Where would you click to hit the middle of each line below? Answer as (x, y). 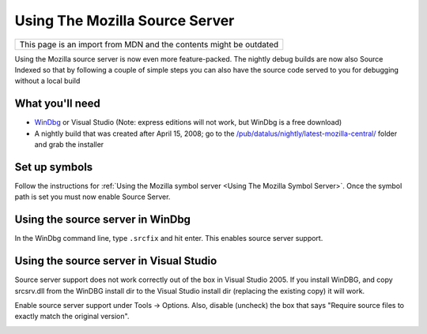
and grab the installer (69, 144)
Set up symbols (54, 167)
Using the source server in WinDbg (103, 220)
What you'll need (57, 104)
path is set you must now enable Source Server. (93, 197)
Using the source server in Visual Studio (116, 261)
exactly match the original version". (72, 317)
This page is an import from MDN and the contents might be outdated (149, 44)
